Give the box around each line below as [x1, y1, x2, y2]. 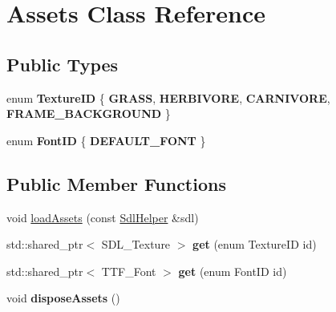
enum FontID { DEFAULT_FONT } [6, 132, 206, 148]
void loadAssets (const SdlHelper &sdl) [6, 209, 199, 225]
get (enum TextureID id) [192, 236, 317, 253]
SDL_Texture [101, 236, 171, 253]
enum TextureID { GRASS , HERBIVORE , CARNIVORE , [6, 89, 330, 106]
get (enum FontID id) [178, 262, 287, 279]
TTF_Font [101, 262, 156, 279]
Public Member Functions [6, 171, 226, 196]
